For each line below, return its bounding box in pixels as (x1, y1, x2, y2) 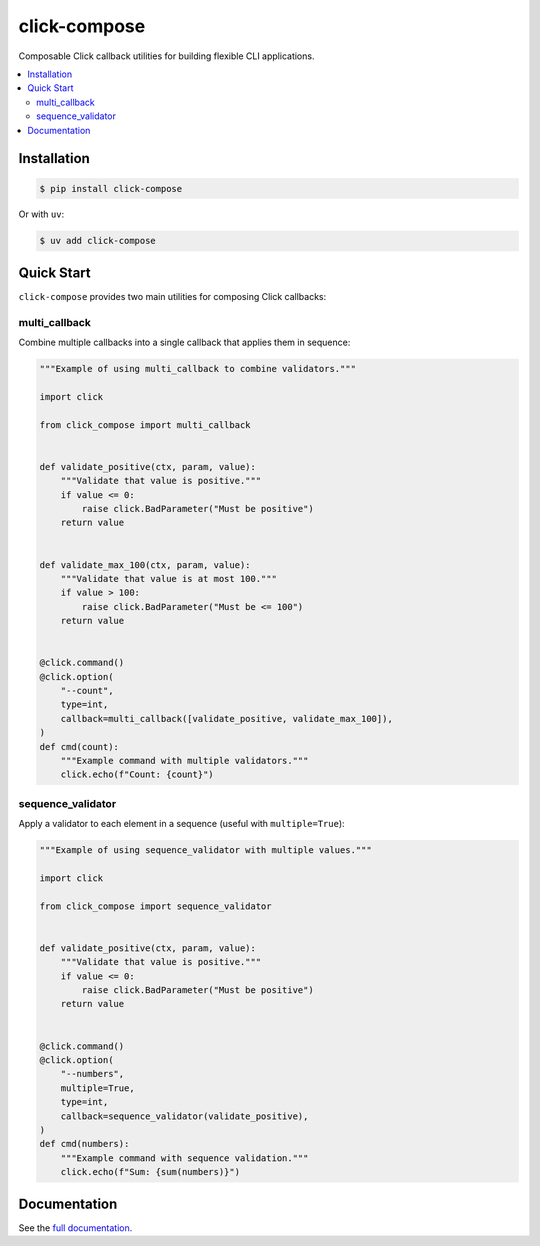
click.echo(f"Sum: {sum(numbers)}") (60, 1166, 240, 1178)
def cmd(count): (39, 741, 120, 752)
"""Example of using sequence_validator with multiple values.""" (39, 845, 372, 856)
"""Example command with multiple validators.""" (60, 755, 309, 767)
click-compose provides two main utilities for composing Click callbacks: (18, 290, 327, 302)
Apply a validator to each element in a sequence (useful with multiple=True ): (18, 818, 345, 830)
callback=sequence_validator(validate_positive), (60, 1110, 309, 1122)
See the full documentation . (18, 1221, 133, 1234)
